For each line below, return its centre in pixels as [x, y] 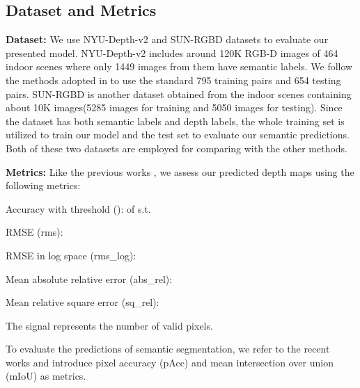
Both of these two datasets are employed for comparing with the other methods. [177, 148]
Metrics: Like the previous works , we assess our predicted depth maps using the [180, 171]
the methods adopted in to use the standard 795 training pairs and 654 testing [173, 80]
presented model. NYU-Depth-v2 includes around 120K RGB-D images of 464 [172, 52]
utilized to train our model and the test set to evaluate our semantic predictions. [178, 135]
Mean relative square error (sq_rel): [83, 302]
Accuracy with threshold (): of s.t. [78, 208]
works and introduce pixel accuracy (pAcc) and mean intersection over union [170, 362]
